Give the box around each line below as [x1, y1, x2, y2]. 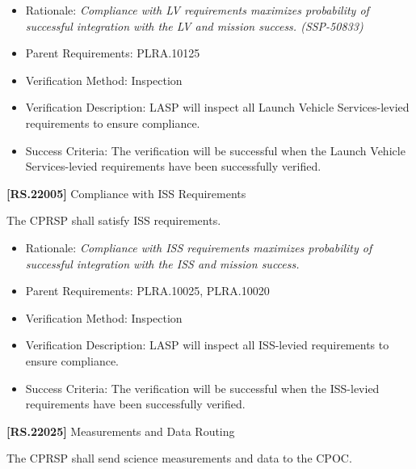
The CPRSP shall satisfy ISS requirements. [6, 212, 221, 229]
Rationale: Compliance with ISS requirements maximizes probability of [25, 239, 372, 256]
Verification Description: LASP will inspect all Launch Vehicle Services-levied [25, 99, 410, 116]
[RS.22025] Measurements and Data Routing [6, 422, 235, 439]
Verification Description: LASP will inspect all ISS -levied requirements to [25, 336, 389, 353]
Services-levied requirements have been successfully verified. [25, 158, 321, 175]
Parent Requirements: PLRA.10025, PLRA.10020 [25, 282, 270, 299]
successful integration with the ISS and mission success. [25, 255, 300, 272]
